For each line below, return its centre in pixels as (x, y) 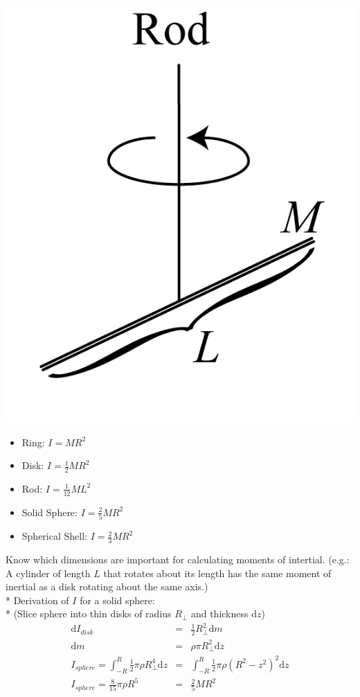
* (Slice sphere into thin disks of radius (89, 614)
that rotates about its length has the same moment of (217, 573)
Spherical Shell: (54, 536)
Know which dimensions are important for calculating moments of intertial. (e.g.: (178, 559)
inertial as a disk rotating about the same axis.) (107, 586)
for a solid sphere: (117, 600)
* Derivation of (37, 600)
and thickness (219, 614)
